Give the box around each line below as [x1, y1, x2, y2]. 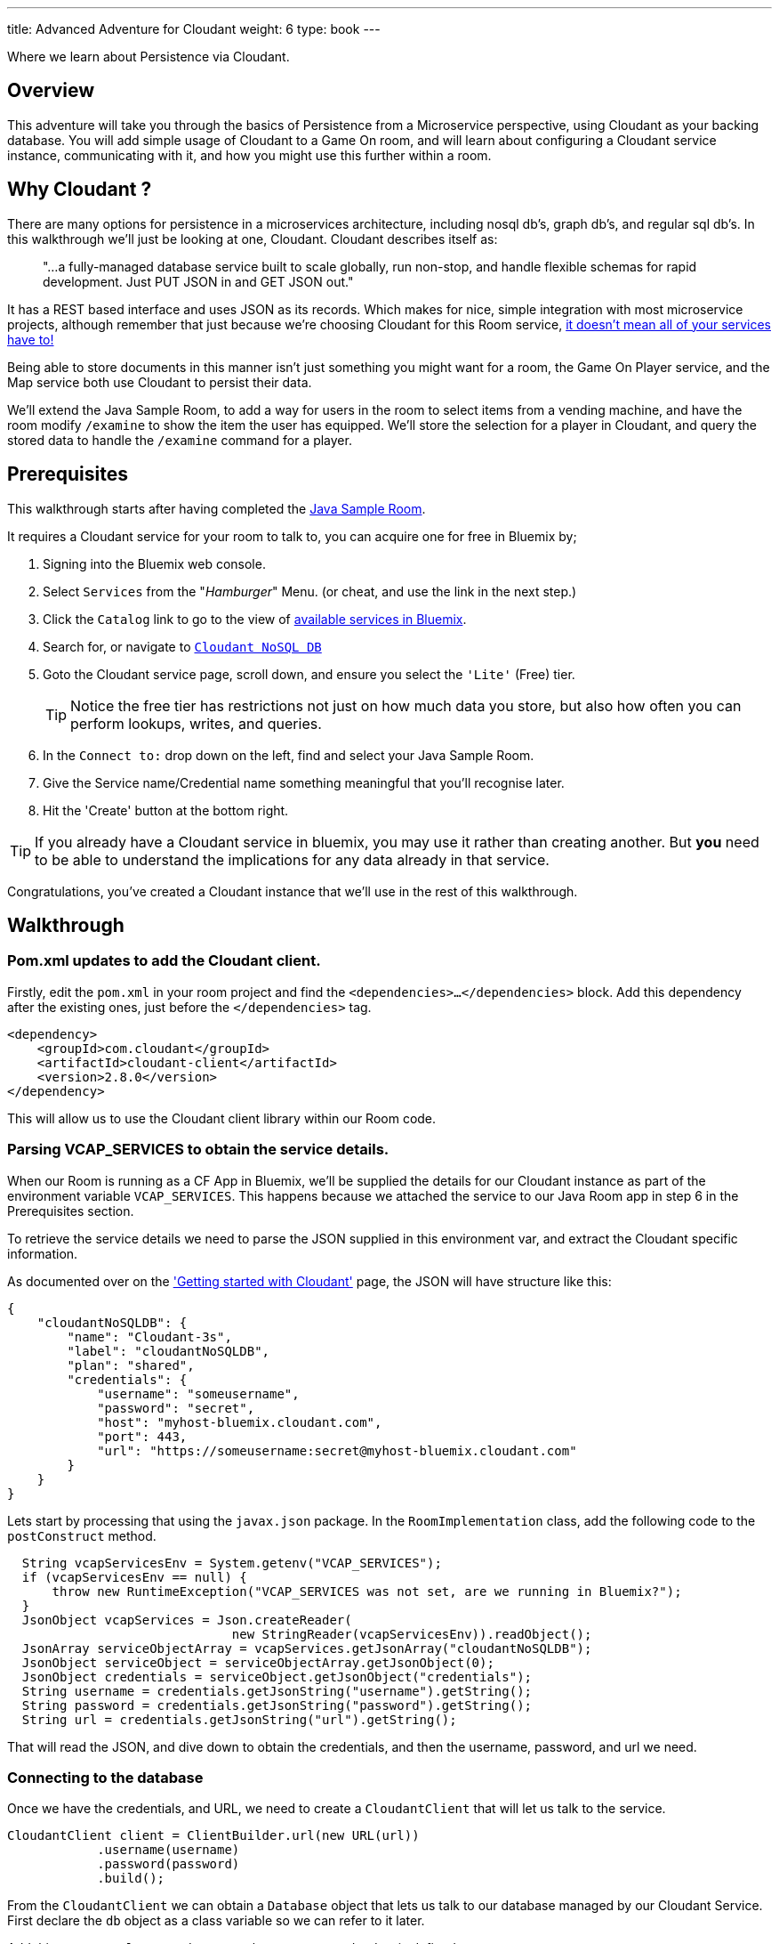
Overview [7, 79, 95, 102]
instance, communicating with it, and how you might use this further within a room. [7, 147, 492, 163]
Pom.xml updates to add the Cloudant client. [7, 952, 321, 970]
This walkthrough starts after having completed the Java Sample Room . [7, 500, 426, 516]
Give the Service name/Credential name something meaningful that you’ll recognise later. [43, 774, 565, 790]
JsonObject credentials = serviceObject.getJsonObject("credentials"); [21, 1669, 533, 1684]
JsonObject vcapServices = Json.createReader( [21, 1612, 352, 1627]
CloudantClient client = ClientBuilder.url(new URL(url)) [7, 1828, 420, 1843]
